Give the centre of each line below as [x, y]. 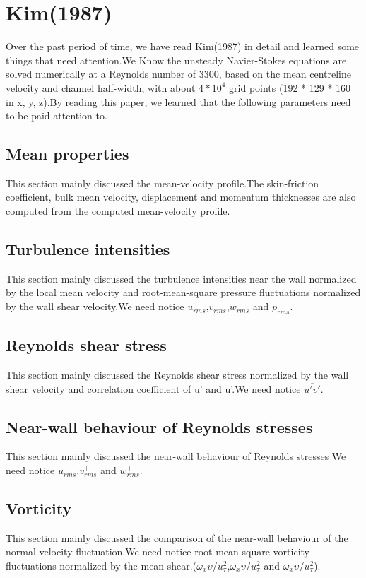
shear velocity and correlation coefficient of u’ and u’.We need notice [153, 388]
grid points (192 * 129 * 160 [290, 87]
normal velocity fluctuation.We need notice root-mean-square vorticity [158, 552]
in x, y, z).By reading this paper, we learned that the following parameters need [178, 101]
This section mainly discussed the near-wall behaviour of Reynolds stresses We [176, 456]
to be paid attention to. [57, 116]
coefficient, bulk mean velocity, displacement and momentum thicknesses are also [181, 197]
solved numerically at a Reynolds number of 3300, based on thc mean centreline [178, 74]
